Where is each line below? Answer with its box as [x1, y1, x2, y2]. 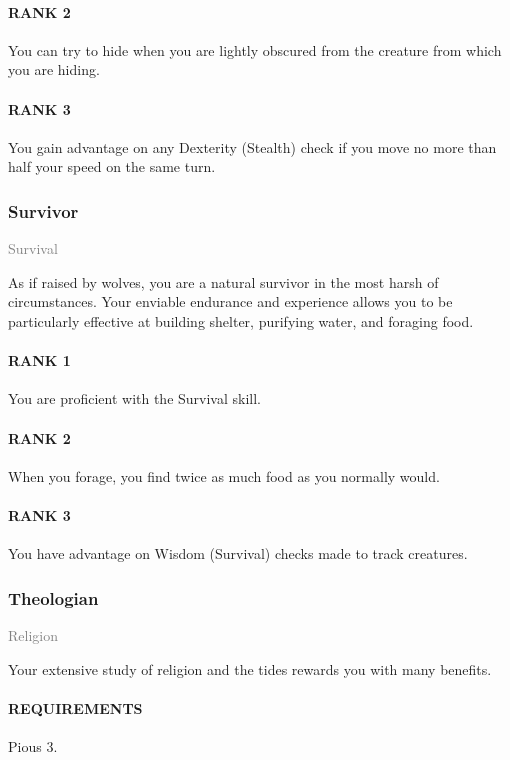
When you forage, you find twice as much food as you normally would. [8, 465, 440, 486]
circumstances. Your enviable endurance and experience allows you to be [8, 291, 453, 312]
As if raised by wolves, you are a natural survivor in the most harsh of [8, 271, 439, 292]
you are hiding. [8, 59, 100, 80]
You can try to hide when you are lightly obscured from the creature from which [8, 39, 502, 60]
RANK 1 [8, 350, 71, 371]
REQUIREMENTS [8, 697, 143, 718]
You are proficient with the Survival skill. [8, 388, 262, 409]
